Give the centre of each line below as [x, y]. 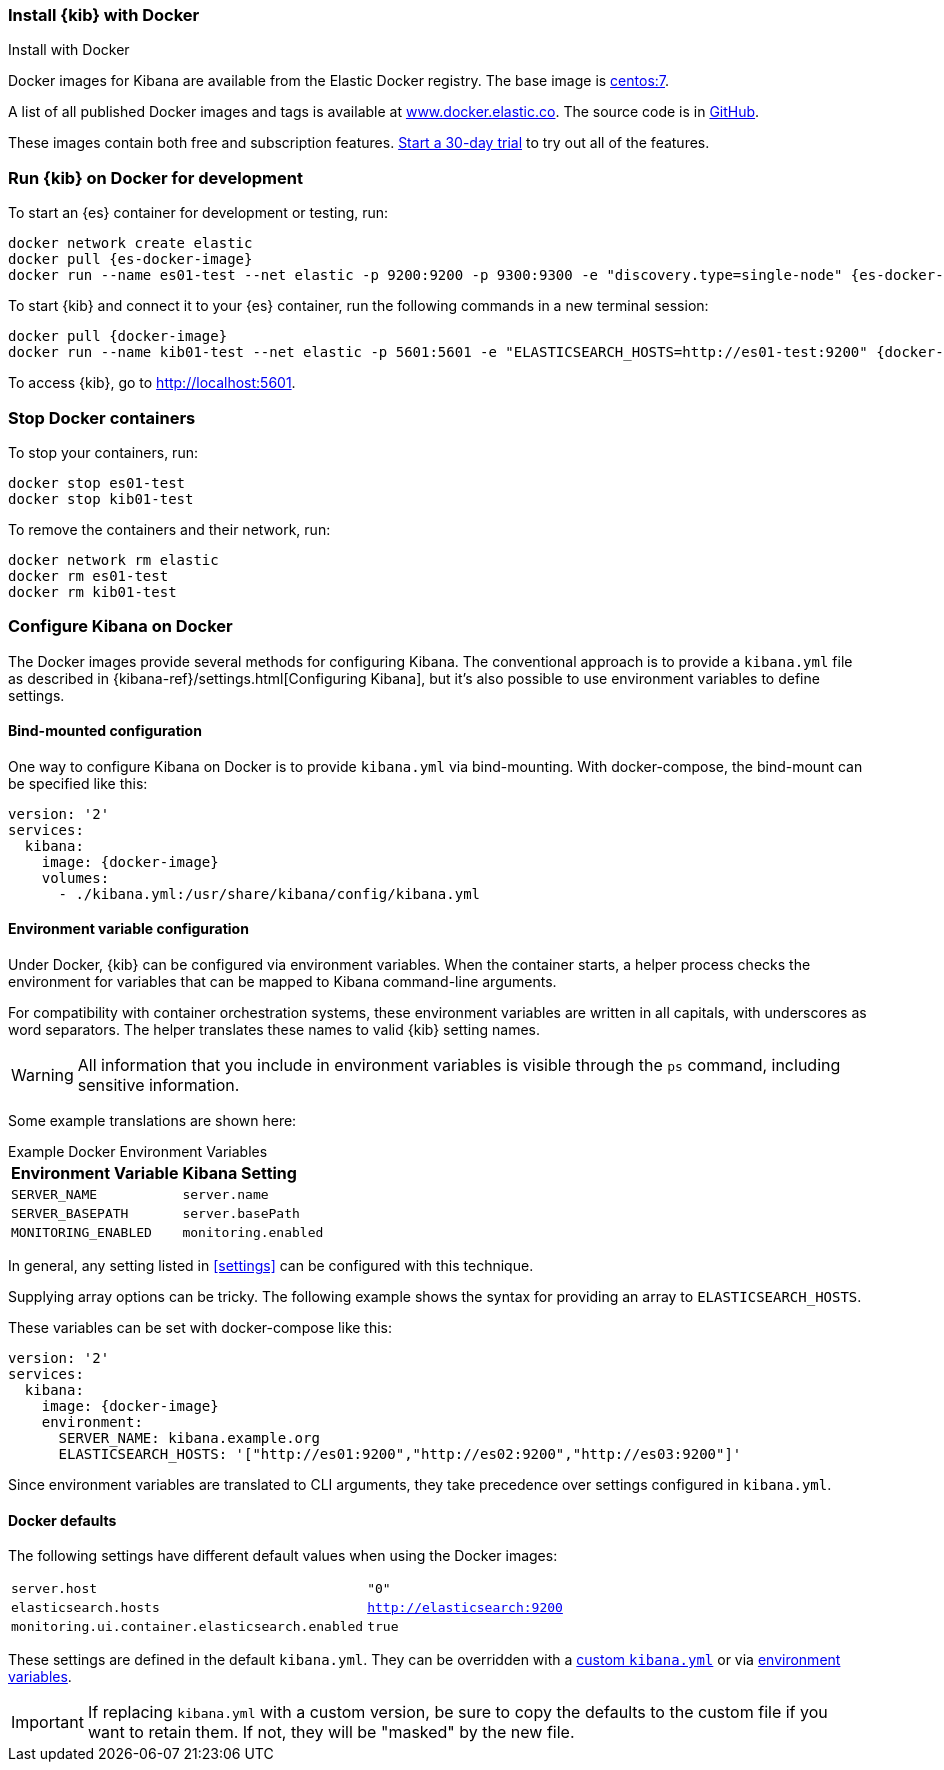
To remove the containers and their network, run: [169, 529]
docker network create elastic [130, 243]
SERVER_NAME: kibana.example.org [189, 1438]
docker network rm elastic [113, 559]
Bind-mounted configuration [105, 731]
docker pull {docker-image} [118, 336]
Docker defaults [62, 1520]
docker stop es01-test [97, 482]
